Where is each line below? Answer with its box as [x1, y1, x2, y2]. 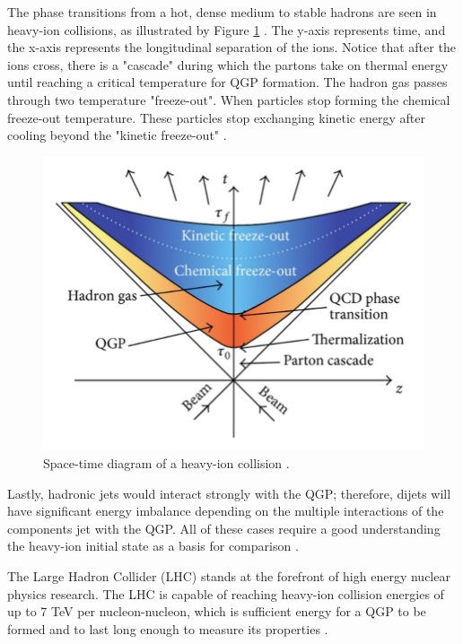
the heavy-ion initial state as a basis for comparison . [7, 536, 299, 555]
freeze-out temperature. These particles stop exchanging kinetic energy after [7, 108, 425, 126]
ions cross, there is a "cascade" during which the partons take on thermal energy [7, 55, 449, 74]
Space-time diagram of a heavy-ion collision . [43, 454, 290, 473]
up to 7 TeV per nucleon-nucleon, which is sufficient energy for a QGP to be [7, 602, 426, 621]
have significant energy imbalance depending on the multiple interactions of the [7, 501, 444, 520]
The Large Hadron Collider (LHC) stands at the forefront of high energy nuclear [7, 567, 450, 586]
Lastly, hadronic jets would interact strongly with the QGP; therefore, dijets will [7, 483, 451, 502]
